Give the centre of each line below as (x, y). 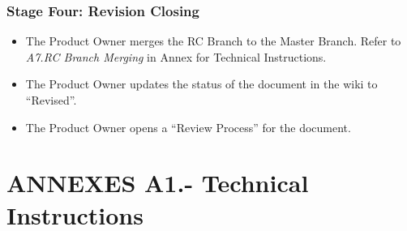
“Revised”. (51, 100)
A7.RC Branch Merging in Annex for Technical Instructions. (176, 56)
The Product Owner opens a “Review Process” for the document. (188, 127)
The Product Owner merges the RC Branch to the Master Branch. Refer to (213, 41)
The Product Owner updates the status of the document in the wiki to (201, 84)
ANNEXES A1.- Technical (158, 183)
